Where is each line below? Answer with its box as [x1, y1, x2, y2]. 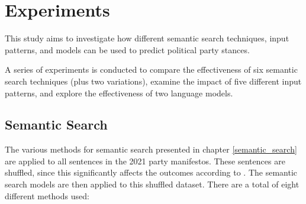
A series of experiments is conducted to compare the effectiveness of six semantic [5, 63, 298, 76]
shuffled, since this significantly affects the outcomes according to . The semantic [5, 166, 298, 179]
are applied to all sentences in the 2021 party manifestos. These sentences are [5, 154, 285, 167]
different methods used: [5, 189, 89, 202]
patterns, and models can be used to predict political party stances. [5, 43, 250, 56]
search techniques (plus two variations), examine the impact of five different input [5, 75, 302, 87]
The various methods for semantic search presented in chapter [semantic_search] [5, 143, 297, 156]
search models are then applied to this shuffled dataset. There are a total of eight [5, 178, 299, 190]
